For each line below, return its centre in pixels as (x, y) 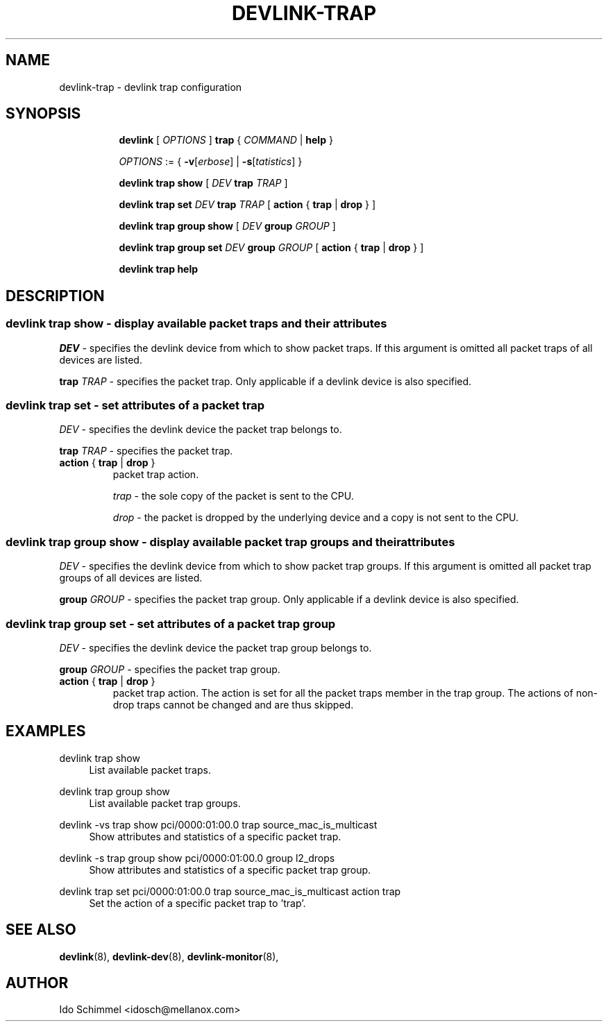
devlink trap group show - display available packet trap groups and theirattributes (230, 542)
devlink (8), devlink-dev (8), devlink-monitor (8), (169, 956)
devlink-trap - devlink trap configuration (151, 87)
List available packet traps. (150, 770)
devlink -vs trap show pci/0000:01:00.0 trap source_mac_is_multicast (218, 824)
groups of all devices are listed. (131, 578)
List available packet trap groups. (165, 803)
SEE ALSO (41, 930)
